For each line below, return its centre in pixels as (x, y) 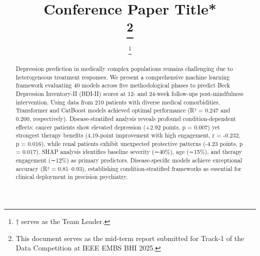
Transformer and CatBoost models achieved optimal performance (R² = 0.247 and (123, 110)
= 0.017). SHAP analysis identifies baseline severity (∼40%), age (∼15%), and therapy (129, 152)
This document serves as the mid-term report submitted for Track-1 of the (130, 238)
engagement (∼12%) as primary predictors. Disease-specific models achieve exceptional (129, 160)
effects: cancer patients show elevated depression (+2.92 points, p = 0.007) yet (118, 127)
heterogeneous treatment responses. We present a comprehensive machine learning (123, 77)
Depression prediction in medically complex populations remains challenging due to (124, 68)
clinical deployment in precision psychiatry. (72, 177)
